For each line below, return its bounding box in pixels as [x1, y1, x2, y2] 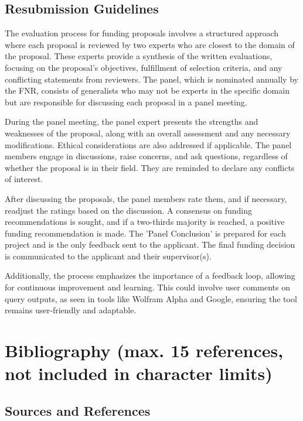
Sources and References [5, 401, 151, 419]
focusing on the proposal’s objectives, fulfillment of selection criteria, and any [5, 61, 282, 73]
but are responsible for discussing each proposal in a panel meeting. [5, 95, 247, 108]
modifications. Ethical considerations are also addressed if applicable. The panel [5, 138, 292, 150]
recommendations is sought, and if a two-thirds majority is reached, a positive [5, 215, 285, 228]
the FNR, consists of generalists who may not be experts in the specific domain [5, 84, 290, 97]
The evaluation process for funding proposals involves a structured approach [5, 27, 279, 39]
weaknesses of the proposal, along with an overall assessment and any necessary [5, 126, 291, 139]
